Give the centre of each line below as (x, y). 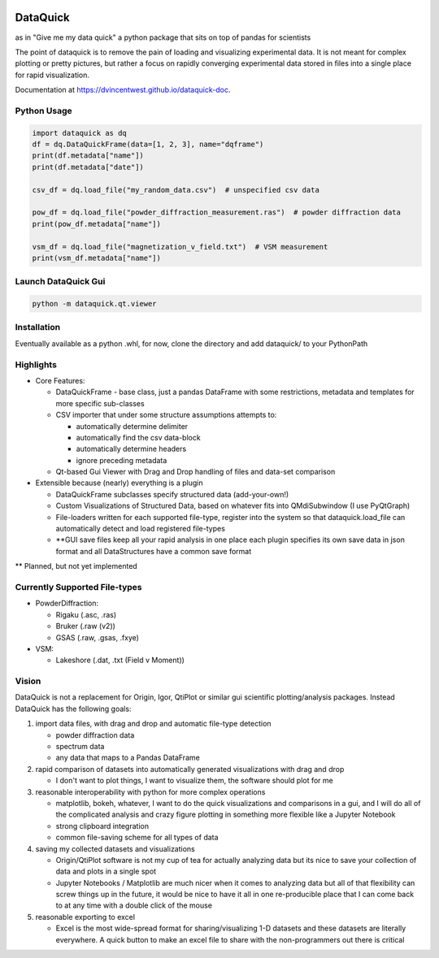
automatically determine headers (131, 449)
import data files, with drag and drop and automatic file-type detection (153, 724)
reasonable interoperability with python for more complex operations (150, 791)
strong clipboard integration (102, 826)
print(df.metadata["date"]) (88, 167)
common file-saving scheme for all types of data (137, 838)
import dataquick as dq (80, 133)
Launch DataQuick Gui (60, 282)
